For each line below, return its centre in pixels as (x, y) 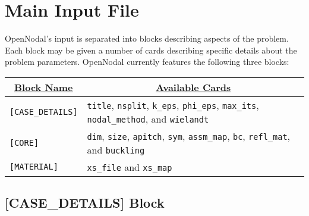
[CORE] (24, 143)
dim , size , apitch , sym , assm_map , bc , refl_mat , (189, 136)
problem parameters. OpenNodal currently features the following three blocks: (147, 62)
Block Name (44, 87)
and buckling (116, 149)
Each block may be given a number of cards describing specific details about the (151, 50)
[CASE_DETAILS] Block (85, 203)
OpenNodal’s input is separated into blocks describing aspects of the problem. (147, 38)
